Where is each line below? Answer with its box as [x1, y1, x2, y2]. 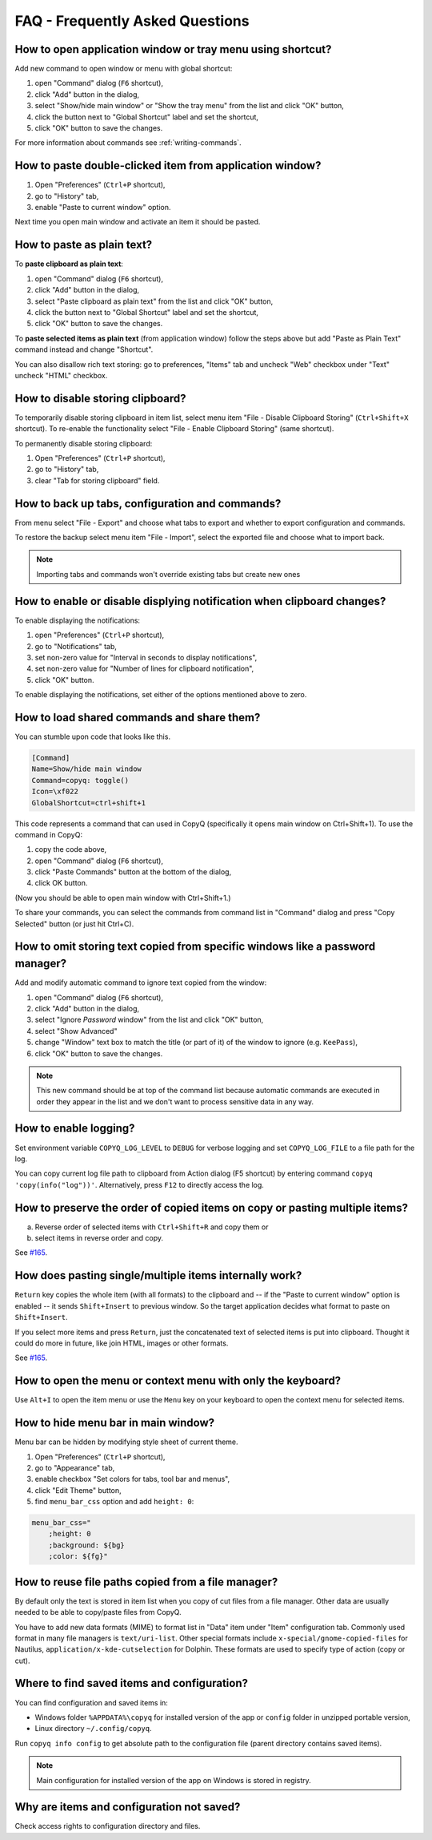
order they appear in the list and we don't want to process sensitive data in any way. [36, 1096, 314, 1106]
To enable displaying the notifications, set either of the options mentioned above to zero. [14, 690, 307, 700]
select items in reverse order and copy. [34, 1233, 164, 1243]
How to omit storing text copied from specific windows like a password [14, 940, 376, 954]
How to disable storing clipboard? [14, 391, 187, 405]
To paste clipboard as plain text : [14, 259, 124, 268]
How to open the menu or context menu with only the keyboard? [14, 1374, 342, 1388]
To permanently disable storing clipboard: [14, 438, 153, 448]
